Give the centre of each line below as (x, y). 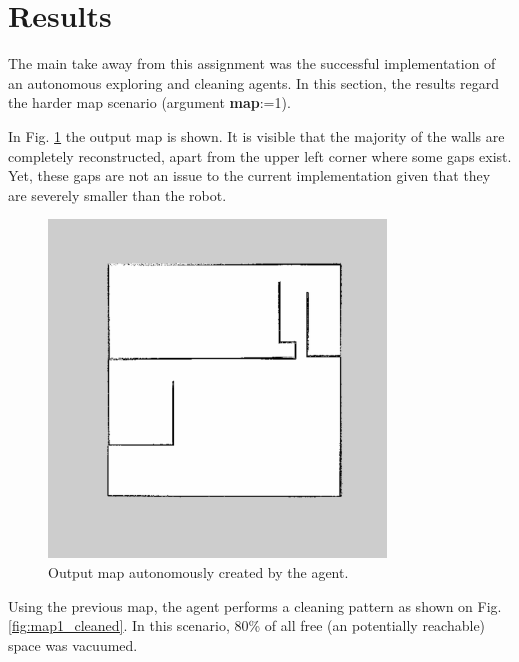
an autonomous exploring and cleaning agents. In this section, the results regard (254, 82)
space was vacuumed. (73, 644)
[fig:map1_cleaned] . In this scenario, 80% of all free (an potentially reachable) (247, 625)
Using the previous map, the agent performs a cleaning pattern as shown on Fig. (255, 605)
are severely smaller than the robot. (117, 194)
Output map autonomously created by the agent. (198, 572)
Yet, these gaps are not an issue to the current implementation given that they (249, 175)
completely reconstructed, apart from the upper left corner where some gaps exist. (260, 155)
